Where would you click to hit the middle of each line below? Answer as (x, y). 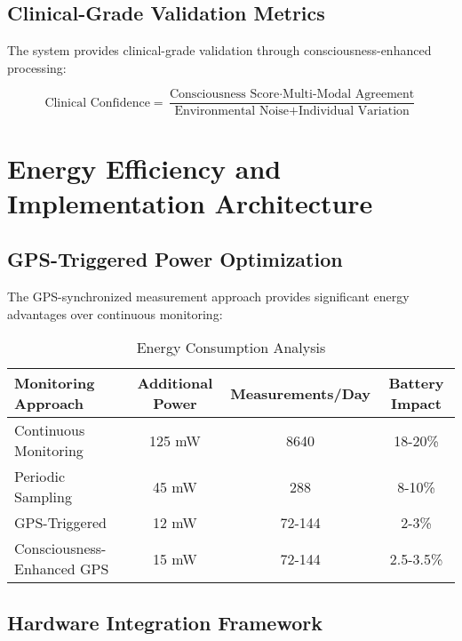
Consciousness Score (224, 95)
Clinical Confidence (97, 103)
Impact (416, 404)
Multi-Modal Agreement (349, 95)
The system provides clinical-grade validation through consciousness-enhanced (219, 50)
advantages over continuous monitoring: (115, 313)
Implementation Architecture (190, 202)
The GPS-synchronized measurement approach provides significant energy (208, 296)
